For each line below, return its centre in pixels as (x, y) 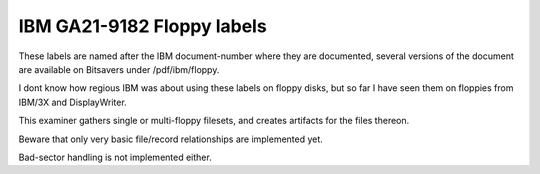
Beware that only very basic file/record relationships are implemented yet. (171, 139)
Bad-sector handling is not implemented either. (115, 157)
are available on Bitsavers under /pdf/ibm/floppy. (119, 69)
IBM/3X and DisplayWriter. (72, 102)
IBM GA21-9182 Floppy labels (142, 26)
